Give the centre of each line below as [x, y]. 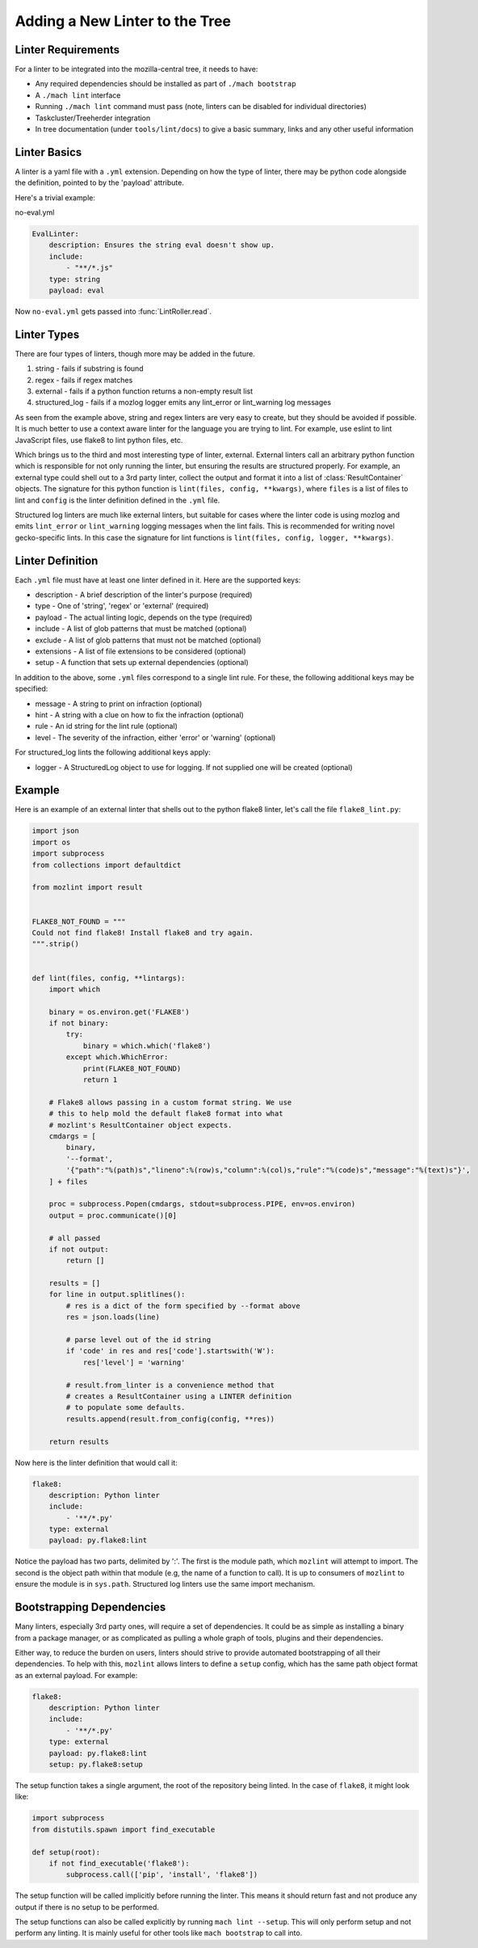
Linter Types [47, 334]
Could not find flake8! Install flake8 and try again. [143, 932]
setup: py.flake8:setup [96, 1765]
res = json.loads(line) [113, 1317]
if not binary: [79, 1023]
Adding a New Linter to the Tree [123, 21]
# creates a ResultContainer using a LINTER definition [179, 1396]
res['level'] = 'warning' [134, 1362]
